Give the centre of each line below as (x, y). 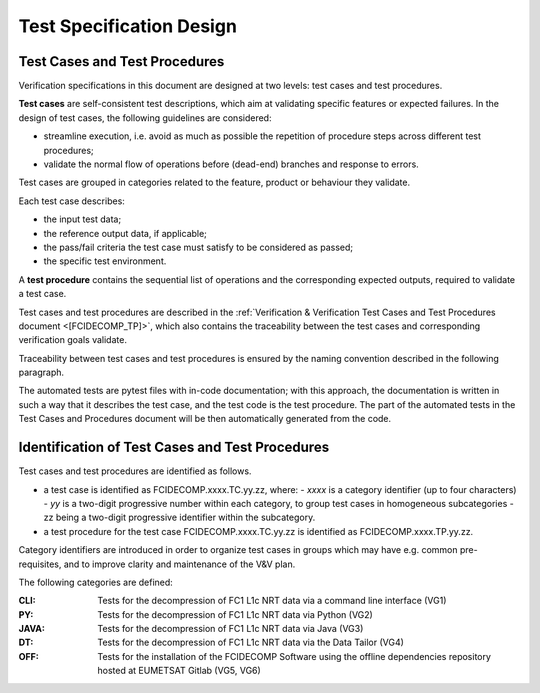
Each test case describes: (71, 201)
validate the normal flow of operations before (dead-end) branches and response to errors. (231, 164)
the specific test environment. (105, 261)
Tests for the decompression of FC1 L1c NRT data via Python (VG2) (235, 614)
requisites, (40, 564)
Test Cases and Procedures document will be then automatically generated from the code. (205, 419)
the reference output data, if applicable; (125, 233)
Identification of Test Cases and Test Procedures (174, 447)
